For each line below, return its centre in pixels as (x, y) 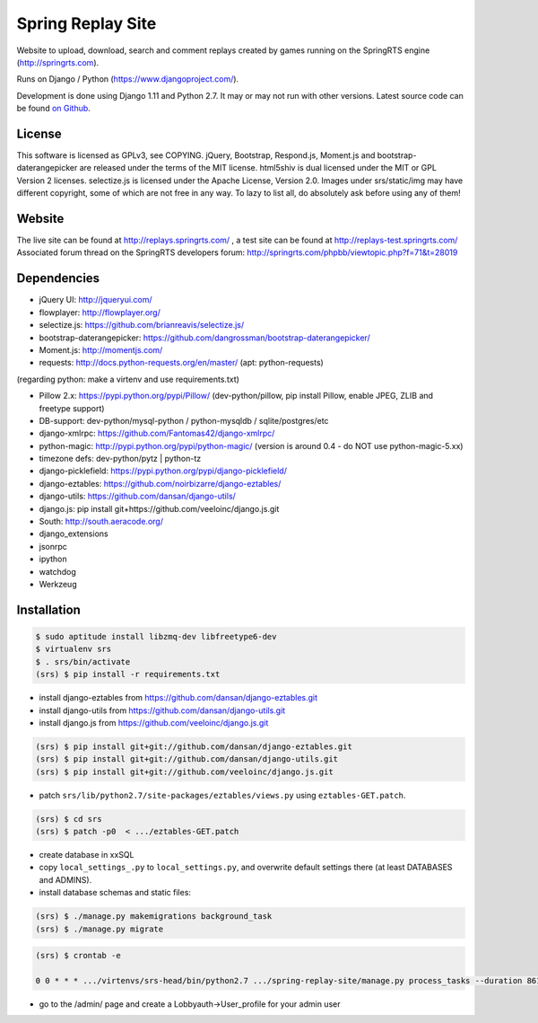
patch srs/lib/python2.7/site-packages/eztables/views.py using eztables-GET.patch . (222, 795)
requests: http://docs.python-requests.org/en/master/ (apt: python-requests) (182, 363)
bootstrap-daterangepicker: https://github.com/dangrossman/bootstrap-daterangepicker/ (205, 338)
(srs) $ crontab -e (78, 956)
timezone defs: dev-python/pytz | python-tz (120, 459)
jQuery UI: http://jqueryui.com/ (95, 300)
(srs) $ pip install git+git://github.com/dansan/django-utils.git (187, 759)
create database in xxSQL (87, 855)
